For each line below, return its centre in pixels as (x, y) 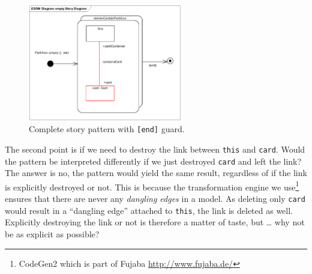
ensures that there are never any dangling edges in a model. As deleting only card (155, 198)
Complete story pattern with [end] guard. (107, 129)
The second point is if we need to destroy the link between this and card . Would (155, 149)
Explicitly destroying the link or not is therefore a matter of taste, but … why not (155, 222)
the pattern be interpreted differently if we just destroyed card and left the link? (153, 161)
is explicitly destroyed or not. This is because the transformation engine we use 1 (152, 186)
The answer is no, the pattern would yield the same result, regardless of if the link (156, 173)
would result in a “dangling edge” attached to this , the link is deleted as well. (149, 210)
